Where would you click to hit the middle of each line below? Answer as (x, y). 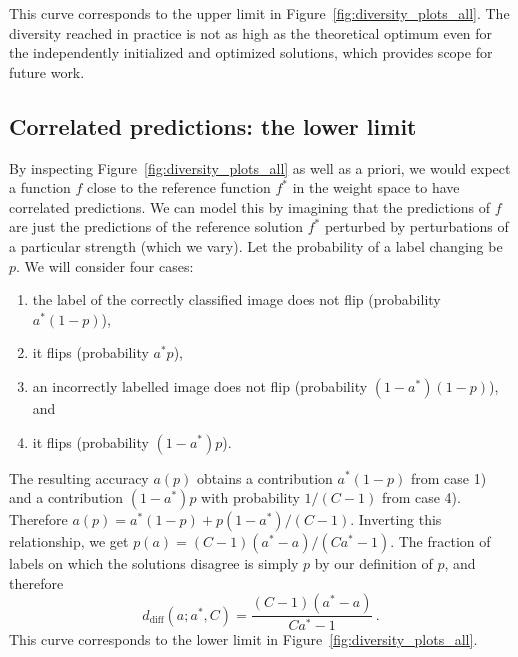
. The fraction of (440, 541)
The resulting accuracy (79, 477)
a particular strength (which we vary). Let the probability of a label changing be (256, 245)
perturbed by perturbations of (416, 226)
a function (40, 187)
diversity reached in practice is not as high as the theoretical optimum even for (251, 32)
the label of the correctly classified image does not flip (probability (236, 299)
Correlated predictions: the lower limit (213, 125)
